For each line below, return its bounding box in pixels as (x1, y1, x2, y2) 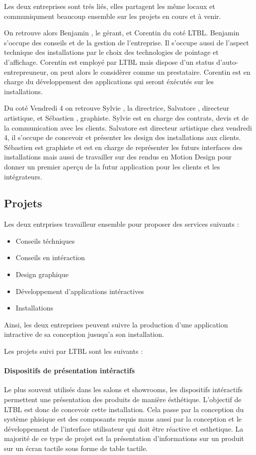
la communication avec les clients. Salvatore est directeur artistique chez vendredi (4, 122, 252, 133)
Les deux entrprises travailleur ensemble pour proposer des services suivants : (4, 219, 239, 229)
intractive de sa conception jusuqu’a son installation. (4, 329, 164, 339)
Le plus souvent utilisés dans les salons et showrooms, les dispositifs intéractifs (4, 384, 243, 395)
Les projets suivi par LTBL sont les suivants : (4, 346, 143, 356)
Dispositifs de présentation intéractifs (4, 365, 135, 376)
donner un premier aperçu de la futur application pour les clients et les (4, 161, 220, 171)
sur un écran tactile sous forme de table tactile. (4, 443, 148, 453)
